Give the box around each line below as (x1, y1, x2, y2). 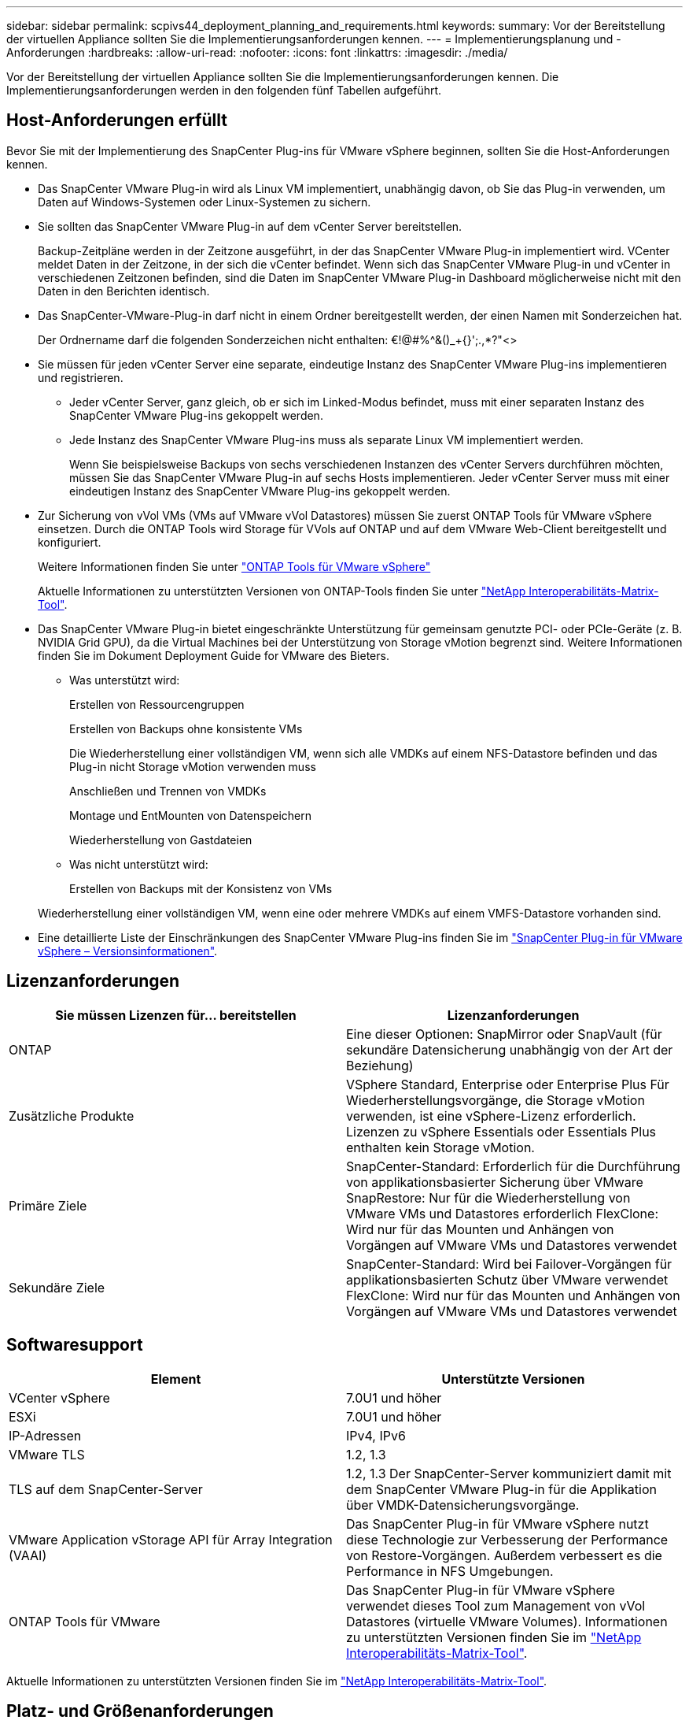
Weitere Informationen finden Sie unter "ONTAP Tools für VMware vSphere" (38, 559, 431, 573)
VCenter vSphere (9, 1389, 110, 1406)
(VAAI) (9, 1547, 47, 1563)
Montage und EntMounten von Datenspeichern (69, 808, 311, 822)
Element (150, 1370, 201, 1387)
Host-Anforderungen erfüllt (6, 110, 227, 131)
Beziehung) (346, 1057, 414, 1073)
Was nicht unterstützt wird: (69, 857, 208, 871)
